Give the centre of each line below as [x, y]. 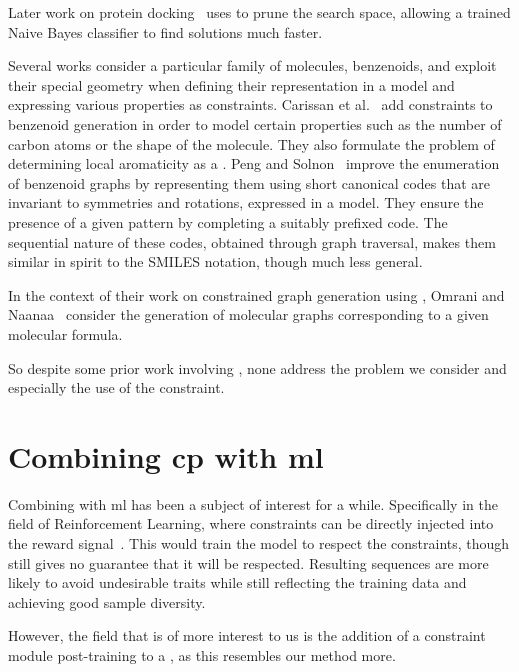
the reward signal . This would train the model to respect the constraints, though [259, 543]
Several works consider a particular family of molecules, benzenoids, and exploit [252, 65]
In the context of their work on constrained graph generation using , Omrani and [256, 294]
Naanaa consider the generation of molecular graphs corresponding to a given [248, 314]
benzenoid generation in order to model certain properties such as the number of [255, 123]
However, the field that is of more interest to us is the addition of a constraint [247, 635]
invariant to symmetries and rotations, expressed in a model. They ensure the [246, 202]
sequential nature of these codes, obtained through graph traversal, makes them [252, 241]
